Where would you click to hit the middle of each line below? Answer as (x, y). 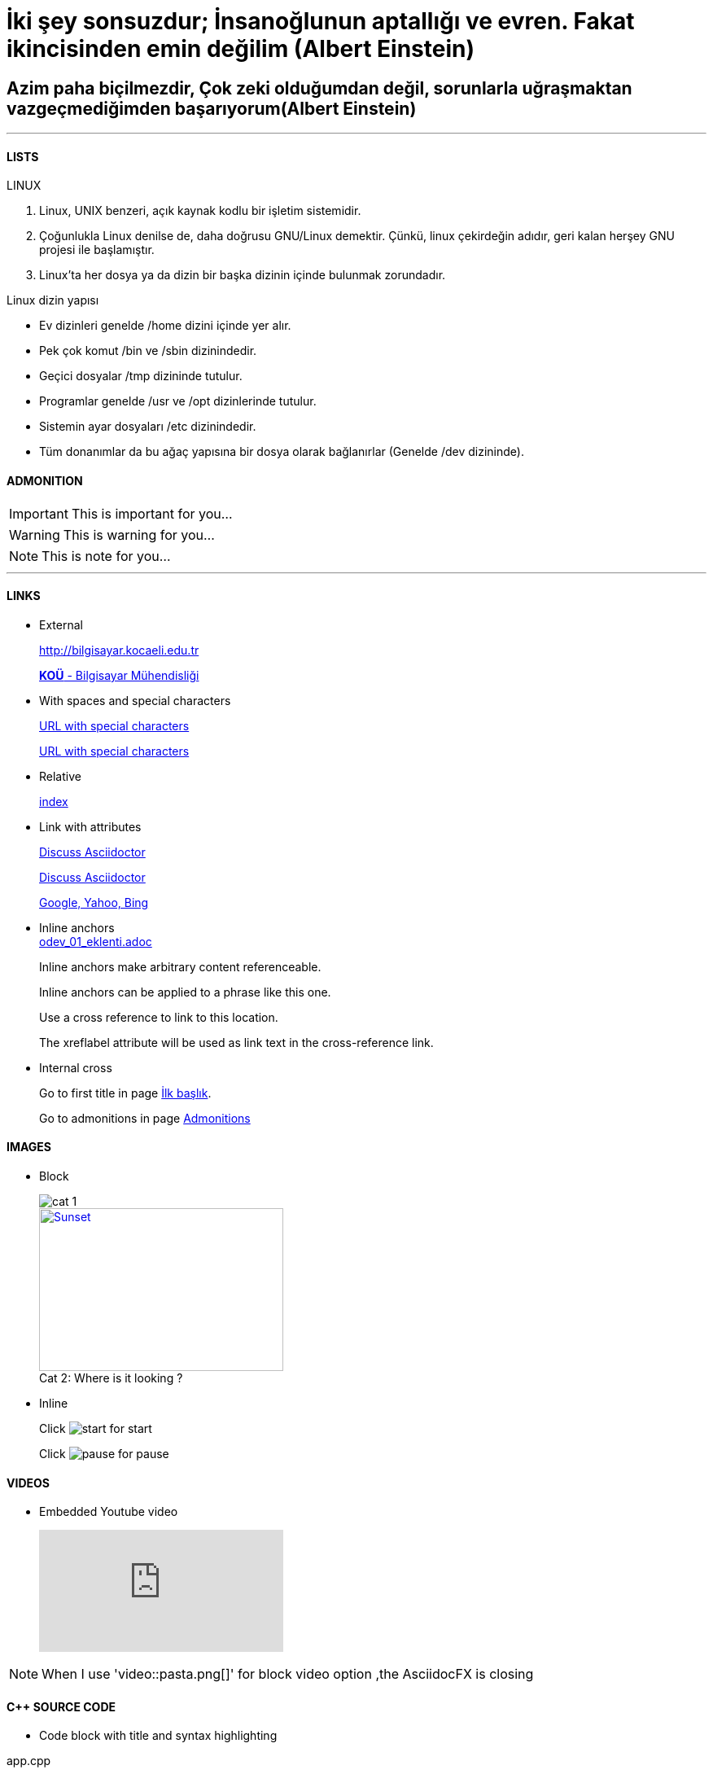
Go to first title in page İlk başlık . (125, 1093)
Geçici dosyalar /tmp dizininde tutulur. (141, 376)
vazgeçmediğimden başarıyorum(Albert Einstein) (212, 108)
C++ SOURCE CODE (61, 1706)
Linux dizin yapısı (53, 300)
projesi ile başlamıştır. (97, 250)
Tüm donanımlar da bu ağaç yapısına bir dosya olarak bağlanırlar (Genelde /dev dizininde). (282, 452)
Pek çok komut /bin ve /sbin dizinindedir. (148, 351)
